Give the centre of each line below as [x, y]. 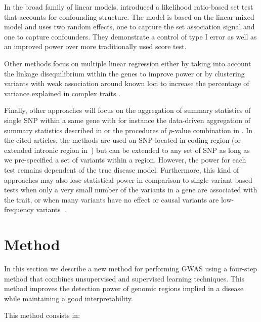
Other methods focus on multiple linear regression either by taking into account [128, 63]
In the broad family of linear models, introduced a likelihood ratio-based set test [129, 7]
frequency [19, 209]
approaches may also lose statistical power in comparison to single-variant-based [128, 179]
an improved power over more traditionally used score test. [95, 46]
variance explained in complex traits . [62, 93]
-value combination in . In [212, 130]
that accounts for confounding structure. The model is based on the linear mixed [129, 16]
